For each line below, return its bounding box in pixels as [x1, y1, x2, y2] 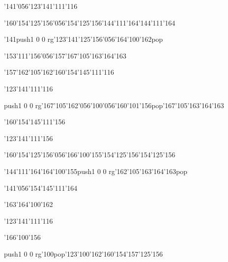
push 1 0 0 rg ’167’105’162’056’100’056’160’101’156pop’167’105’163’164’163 [4, 100, 224, 110]
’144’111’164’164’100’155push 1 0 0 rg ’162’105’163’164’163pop [4, 166, 188, 176]
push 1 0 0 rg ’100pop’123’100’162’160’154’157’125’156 [4, 248, 163, 259]
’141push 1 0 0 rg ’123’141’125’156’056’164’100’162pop [4, 34, 163, 44]
